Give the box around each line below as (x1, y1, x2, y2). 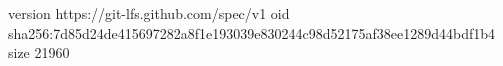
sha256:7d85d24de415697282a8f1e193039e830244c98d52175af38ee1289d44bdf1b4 (8, 22, 496, 43)
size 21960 (8, 42, 70, 63)
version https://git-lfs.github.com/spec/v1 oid (8, 3, 290, 23)
